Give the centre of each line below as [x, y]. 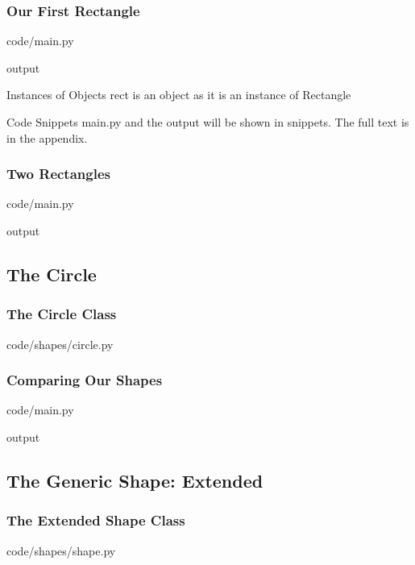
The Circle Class [62, 314]
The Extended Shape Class [96, 520]
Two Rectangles [58, 174]
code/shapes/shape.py [61, 550]
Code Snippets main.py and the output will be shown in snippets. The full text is [208, 122]
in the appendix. [47, 137]
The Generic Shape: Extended [135, 480]
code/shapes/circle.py [60, 344]
